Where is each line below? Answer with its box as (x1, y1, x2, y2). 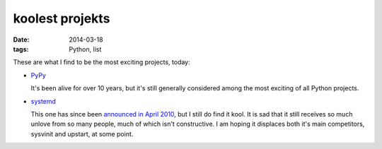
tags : (13, 44, 29, 53)
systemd (30, 97, 57, 105)
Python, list (69, 44, 102, 53)
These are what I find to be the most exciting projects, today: (13, 58, 190, 66)
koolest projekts (13, 11, 110, 26)
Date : (13, 35, 30, 44)
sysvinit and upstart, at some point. (30, 129, 134, 138)
